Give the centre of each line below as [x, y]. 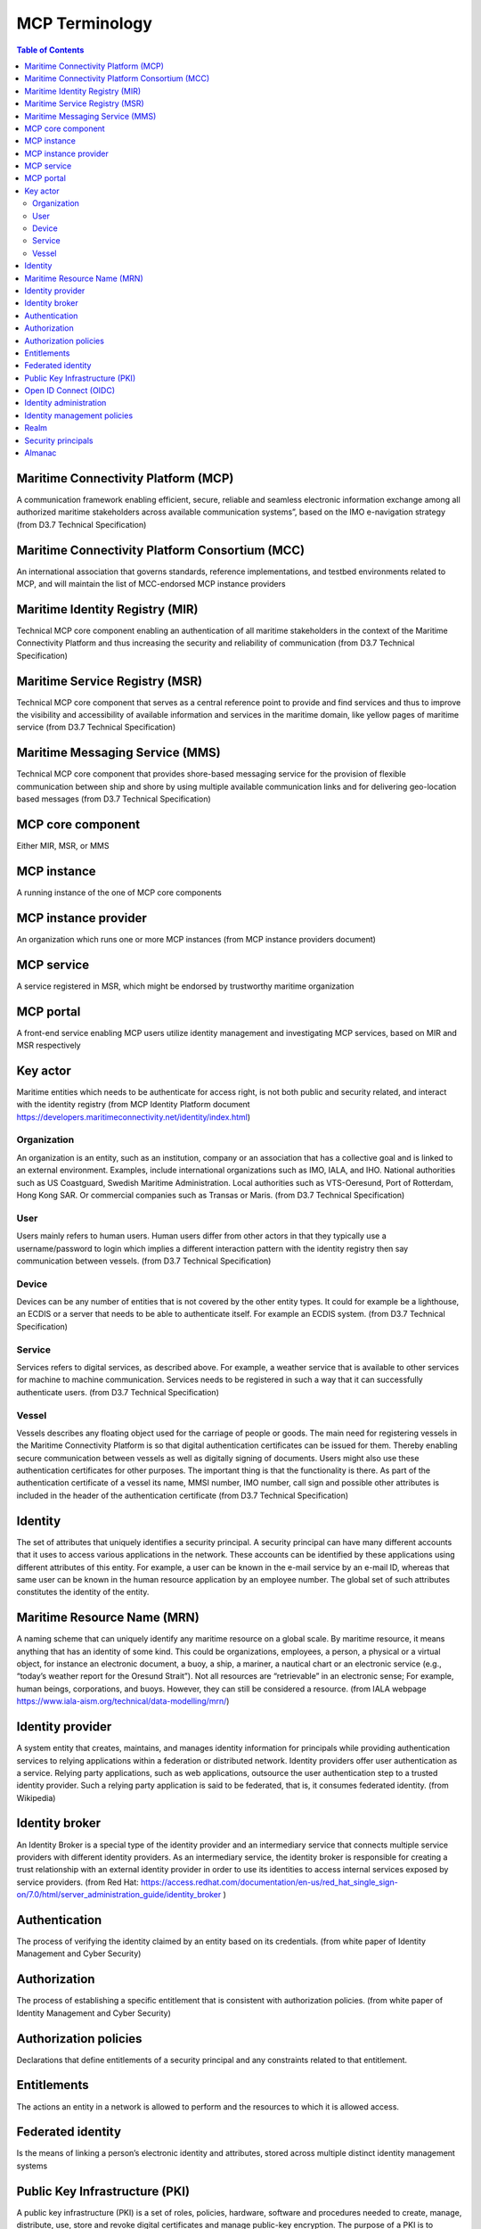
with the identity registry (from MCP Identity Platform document [133, 1105]
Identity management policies [79, 415]
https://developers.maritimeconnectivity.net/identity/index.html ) [134, 1117]
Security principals [59, 440]
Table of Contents [50, 50]
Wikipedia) [36, 1797]
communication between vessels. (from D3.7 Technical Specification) [144, 1261]
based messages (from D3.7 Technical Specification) [114, 799]
